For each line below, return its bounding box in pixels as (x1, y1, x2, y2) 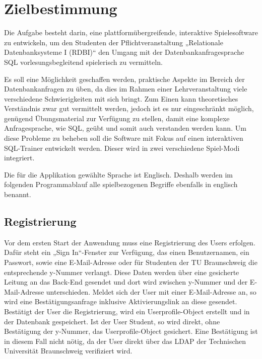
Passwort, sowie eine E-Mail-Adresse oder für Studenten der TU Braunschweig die (4, 257, 257, 267)
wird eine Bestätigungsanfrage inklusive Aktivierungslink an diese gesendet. (4, 296, 237, 307)
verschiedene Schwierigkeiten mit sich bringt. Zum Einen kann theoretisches (4, 93, 238, 104)
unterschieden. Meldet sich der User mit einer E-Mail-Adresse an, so (46, 286, 256, 297)
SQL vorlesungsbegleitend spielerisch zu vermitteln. (4, 56, 163, 67)
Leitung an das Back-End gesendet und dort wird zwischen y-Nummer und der (4, 277, 248, 287)
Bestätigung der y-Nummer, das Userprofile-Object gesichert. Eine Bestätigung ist (4, 326, 258, 336)
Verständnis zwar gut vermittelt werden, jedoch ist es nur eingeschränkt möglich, (4, 103, 254, 114)
